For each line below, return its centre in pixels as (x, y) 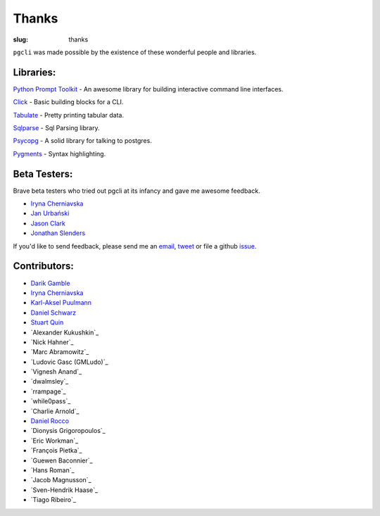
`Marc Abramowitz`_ (60, 352)
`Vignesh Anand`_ (56, 372)
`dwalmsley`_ (50, 382)
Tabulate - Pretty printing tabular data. (69, 115)
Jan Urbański (50, 213)
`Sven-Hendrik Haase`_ (64, 490)
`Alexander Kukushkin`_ (65, 332)
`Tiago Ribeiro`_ (53, 500)
